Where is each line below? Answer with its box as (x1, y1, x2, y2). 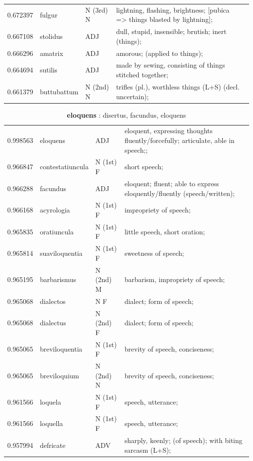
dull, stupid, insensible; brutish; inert (116, 26, 227, 36)
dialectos (39, 296, 66, 306)
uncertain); (116, 91, 149, 101)
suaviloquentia (39, 248, 83, 258)
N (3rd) (85, 4, 108, 15)
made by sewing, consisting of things (116, 60, 225, 70)
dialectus (39, 318, 66, 328)
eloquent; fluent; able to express (124, 178, 219, 188)
